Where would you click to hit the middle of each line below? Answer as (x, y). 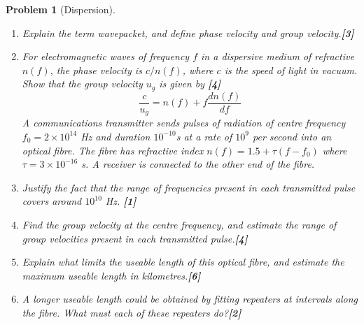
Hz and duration (115, 136)
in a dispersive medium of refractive (278, 56)
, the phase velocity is (96, 70)
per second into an (292, 136)
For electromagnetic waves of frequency (106, 56)
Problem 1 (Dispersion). (61, 9)
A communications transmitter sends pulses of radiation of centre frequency (184, 123)
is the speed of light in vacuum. (291, 70)
